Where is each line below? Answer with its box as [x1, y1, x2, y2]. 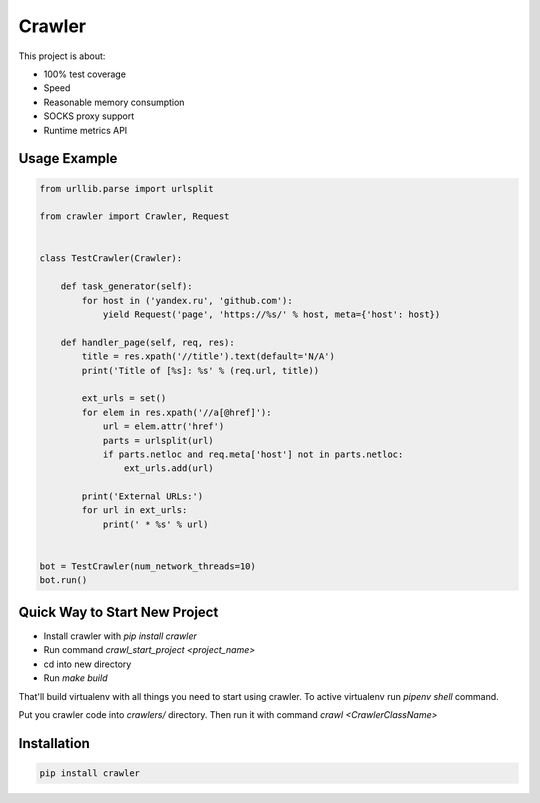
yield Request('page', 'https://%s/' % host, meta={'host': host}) [102, 309, 441, 320]
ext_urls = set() [81, 393, 167, 404]
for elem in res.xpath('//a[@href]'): [81, 406, 272, 418]
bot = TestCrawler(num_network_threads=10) [39, 561, 257, 572]
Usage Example [18, 150, 118, 167]
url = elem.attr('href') [102, 421, 225, 432]
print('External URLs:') [81, 491, 204, 502]
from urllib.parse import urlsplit [39, 183, 214, 194]
